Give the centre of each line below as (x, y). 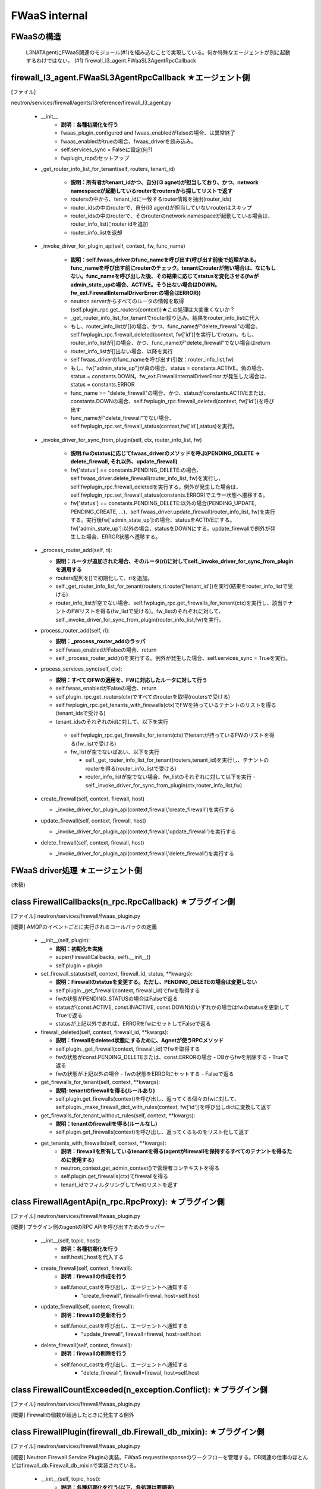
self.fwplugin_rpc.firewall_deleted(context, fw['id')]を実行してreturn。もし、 (164, 335)
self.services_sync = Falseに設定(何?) (107, 149)
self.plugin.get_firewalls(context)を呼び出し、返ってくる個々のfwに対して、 (148, 1098)
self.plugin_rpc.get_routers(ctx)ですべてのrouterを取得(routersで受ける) (143, 696)
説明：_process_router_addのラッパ (100, 641)
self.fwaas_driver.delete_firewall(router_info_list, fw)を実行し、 (147, 478)
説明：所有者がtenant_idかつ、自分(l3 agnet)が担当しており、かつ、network (164, 182)
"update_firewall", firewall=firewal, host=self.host (141, 1334)
